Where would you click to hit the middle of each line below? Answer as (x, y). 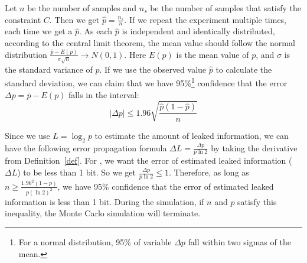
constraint (23, 19)
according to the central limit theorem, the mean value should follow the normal (150, 43)
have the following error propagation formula (86, 147)
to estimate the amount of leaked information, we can (192, 135)
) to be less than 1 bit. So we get (77, 172)
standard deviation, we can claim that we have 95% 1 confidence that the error (146, 82)
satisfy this (257, 201)
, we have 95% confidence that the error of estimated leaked (166, 186)
